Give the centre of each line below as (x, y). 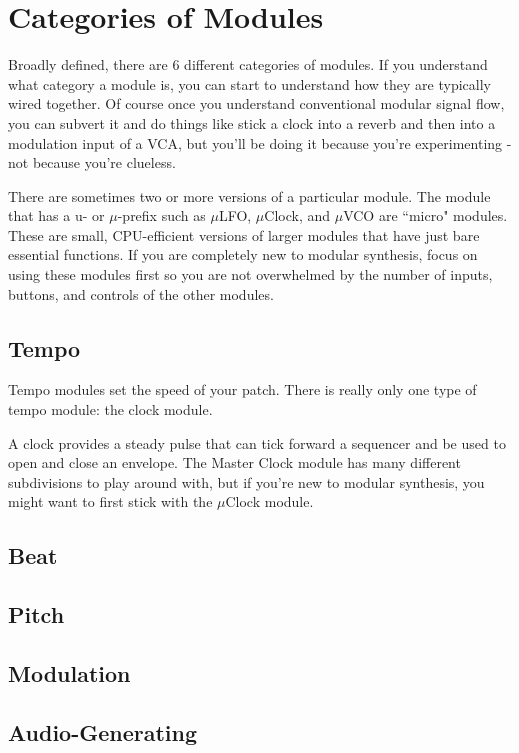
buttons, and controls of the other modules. (141, 293)
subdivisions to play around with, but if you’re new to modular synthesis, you (246, 481)
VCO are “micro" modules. (425, 215)
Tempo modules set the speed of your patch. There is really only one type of (242, 389)
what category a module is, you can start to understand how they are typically (249, 83)
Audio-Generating (103, 731)
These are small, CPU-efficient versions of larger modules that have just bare (244, 234)
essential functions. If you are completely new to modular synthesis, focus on (243, 254)
